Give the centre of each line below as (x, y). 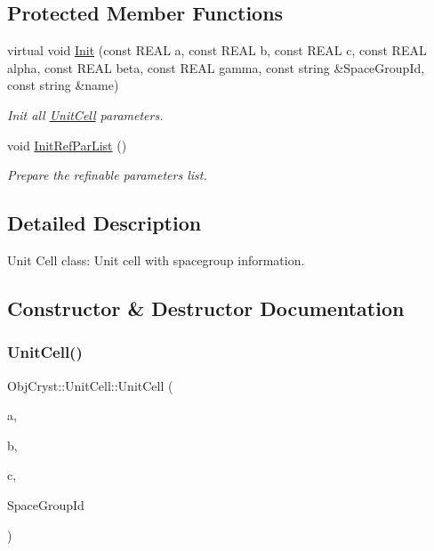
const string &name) (63, 85)
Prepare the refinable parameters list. (107, 175)
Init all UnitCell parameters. (85, 114)
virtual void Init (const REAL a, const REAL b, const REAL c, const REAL (217, 50)
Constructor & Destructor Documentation (206, 308)
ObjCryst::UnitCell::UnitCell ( (90, 385)
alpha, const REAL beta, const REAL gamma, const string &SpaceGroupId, (216, 67)
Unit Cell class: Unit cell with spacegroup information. (156, 259)
